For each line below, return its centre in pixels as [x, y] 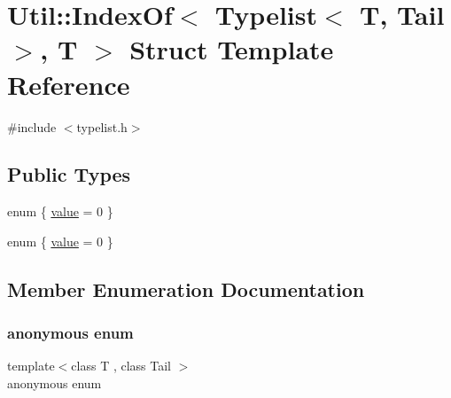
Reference [69, 84]
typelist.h [102, 126]
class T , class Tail [121, 366]
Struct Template [232, 49]
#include [32, 126]
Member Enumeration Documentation [186, 289]
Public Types [69, 174]
